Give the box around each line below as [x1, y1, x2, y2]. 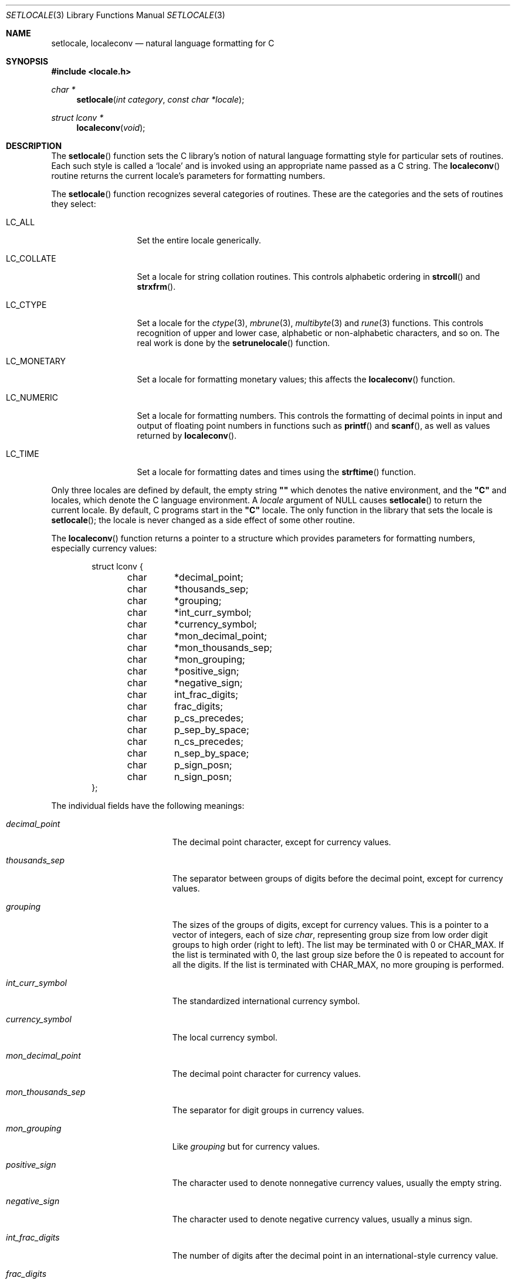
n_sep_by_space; [174, 747, 249, 759]
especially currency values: [51, 543, 157, 553]
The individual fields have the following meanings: [51, 801, 245, 811]
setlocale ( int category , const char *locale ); [76, 94, 245, 104]
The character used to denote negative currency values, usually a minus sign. [172, 1214, 472, 1224]
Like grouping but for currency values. [172, 1141, 320, 1151]
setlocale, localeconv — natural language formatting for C [51, 38, 275, 48]
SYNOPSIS [6, 56, 49, 66]
